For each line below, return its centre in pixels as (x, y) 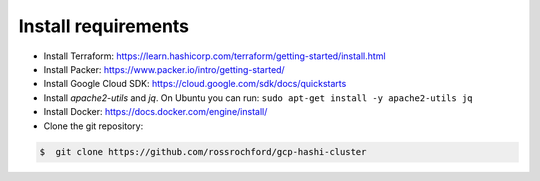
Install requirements (104, 26)
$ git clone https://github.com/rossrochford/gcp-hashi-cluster (203, 152)
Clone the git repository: (93, 126)
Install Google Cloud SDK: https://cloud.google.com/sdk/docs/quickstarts (195, 84)
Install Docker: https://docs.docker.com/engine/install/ (155, 112)
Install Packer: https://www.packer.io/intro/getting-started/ (164, 69)
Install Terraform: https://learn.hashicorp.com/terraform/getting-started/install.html (214, 56)
